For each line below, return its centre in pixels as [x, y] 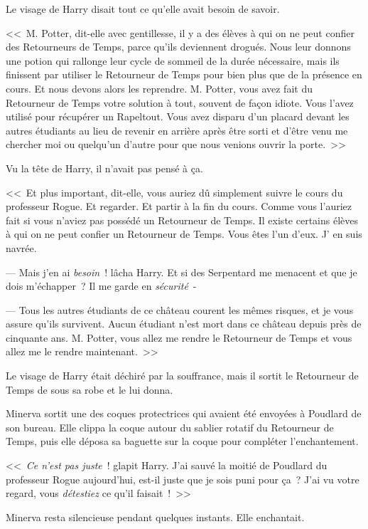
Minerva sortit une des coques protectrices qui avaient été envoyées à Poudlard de [184, 413]
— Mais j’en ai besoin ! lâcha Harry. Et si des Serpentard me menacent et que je [182, 272]
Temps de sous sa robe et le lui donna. [90, 389]
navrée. [21, 247]
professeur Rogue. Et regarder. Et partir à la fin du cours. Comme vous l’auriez [179, 206]
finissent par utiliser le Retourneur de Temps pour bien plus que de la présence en [184, 74]
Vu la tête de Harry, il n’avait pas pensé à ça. [104, 168]
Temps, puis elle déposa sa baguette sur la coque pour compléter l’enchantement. [182, 441]
